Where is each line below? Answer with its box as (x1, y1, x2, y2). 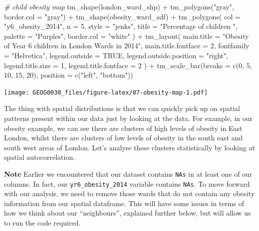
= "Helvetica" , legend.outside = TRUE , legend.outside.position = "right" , (4, 50, 229, 60)
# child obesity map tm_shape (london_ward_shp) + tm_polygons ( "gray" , (4, 1, 234, 11)
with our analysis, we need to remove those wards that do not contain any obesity (4, 188, 255, 199)
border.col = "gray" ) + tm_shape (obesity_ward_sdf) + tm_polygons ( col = (4, 11, 241, 21)
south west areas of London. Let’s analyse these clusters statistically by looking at (4, 142, 255, 152)
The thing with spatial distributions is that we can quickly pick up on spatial (4, 103, 240, 114)
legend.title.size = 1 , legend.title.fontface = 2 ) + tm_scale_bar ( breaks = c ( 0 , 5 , (4, 60, 252, 70)
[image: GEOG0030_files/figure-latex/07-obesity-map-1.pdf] (4, 89, 208, 96)
